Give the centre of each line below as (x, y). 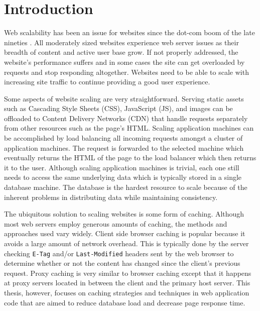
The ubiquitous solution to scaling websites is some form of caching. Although (124, 214)
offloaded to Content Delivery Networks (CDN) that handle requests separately (126, 118)
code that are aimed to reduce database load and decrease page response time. (125, 302)
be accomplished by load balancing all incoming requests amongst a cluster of (123, 138)
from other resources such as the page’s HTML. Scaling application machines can (129, 128)
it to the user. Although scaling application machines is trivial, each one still (122, 167)
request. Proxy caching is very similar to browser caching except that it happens (128, 273)
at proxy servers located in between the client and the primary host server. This (127, 283)
